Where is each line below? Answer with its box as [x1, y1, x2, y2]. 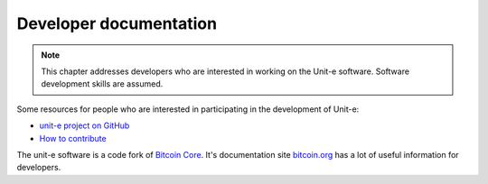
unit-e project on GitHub [39, 120, 130, 131]
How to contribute [39, 133, 108, 143]
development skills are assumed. [41, 78, 164, 89]
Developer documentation [16, 14, 217, 33]
